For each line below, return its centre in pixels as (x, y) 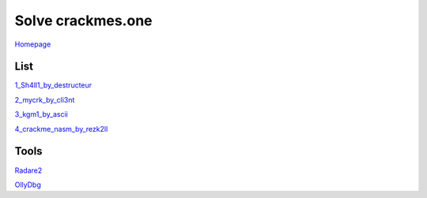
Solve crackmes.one (83, 21)
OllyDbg (28, 185)
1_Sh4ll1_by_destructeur (53, 85)
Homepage (33, 44)
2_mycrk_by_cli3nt (45, 99)
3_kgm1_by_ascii (42, 114)
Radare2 (28, 170)
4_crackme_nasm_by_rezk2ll (61, 129)
